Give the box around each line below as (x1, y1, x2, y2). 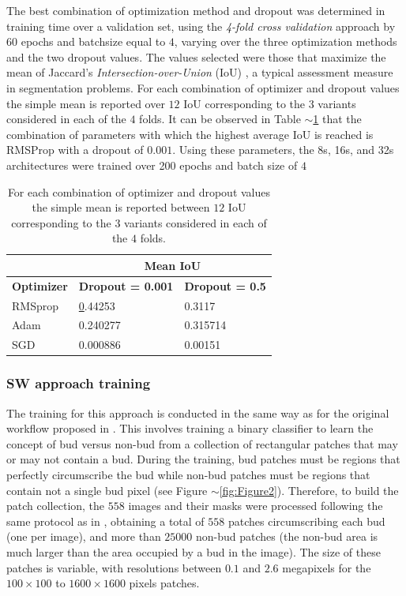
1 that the (313, 111, 362, 127)
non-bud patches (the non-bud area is (196, 528, 378, 545)
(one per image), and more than (6, 528, 161, 545)
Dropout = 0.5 (184, 277, 266, 294)
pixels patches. (129, 575, 200, 591)
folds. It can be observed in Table (139, 111, 301, 127)
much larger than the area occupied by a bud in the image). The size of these (6, 543, 381, 560)
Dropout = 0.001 (78, 277, 174, 294)
